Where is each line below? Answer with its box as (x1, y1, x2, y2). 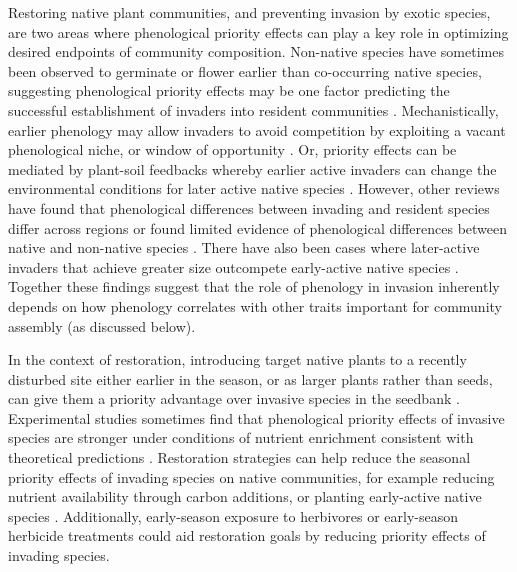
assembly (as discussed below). (8, 315, 196, 336)
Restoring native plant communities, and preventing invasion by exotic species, (8, 2, 491, 22)
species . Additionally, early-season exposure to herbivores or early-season (8, 505, 459, 526)
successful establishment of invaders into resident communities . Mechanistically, (8, 99, 499, 120)
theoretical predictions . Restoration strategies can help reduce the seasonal (8, 447, 471, 468)
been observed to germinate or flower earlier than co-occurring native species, (8, 60, 482, 81)
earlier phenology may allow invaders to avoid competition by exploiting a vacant (8, 119, 506, 140)
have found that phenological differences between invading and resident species (8, 197, 490, 218)
